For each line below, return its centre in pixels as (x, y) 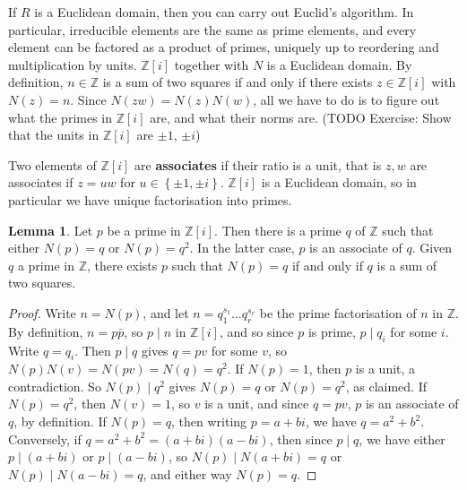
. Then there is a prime (278, 230)
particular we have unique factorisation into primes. (150, 199)
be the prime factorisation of (338, 312)
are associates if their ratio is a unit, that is (258, 164)
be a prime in (144, 230)
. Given (432, 248)
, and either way (187, 473)
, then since (301, 438)
